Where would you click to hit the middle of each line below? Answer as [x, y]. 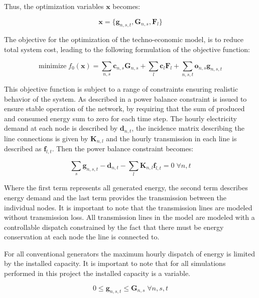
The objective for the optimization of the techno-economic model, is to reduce [124, 39]
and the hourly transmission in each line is [171, 138]
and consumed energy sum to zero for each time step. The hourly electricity [120, 118]
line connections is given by [46, 138]
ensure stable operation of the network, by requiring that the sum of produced [124, 108]
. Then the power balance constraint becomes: [123, 148]
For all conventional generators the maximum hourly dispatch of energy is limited [129, 253]
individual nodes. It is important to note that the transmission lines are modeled [128, 207]
